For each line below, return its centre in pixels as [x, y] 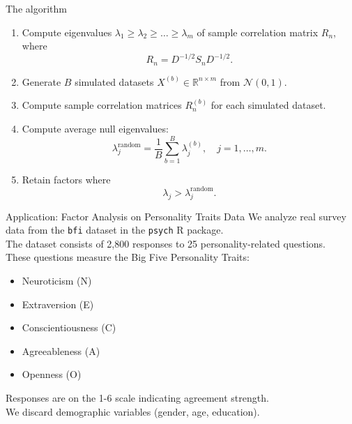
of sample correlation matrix [258, 32]
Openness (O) [52, 374]
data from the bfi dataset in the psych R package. [115, 230]
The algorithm [36, 8]
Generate [41, 81]
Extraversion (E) [58, 304]
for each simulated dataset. [268, 105]
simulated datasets [114, 81]
